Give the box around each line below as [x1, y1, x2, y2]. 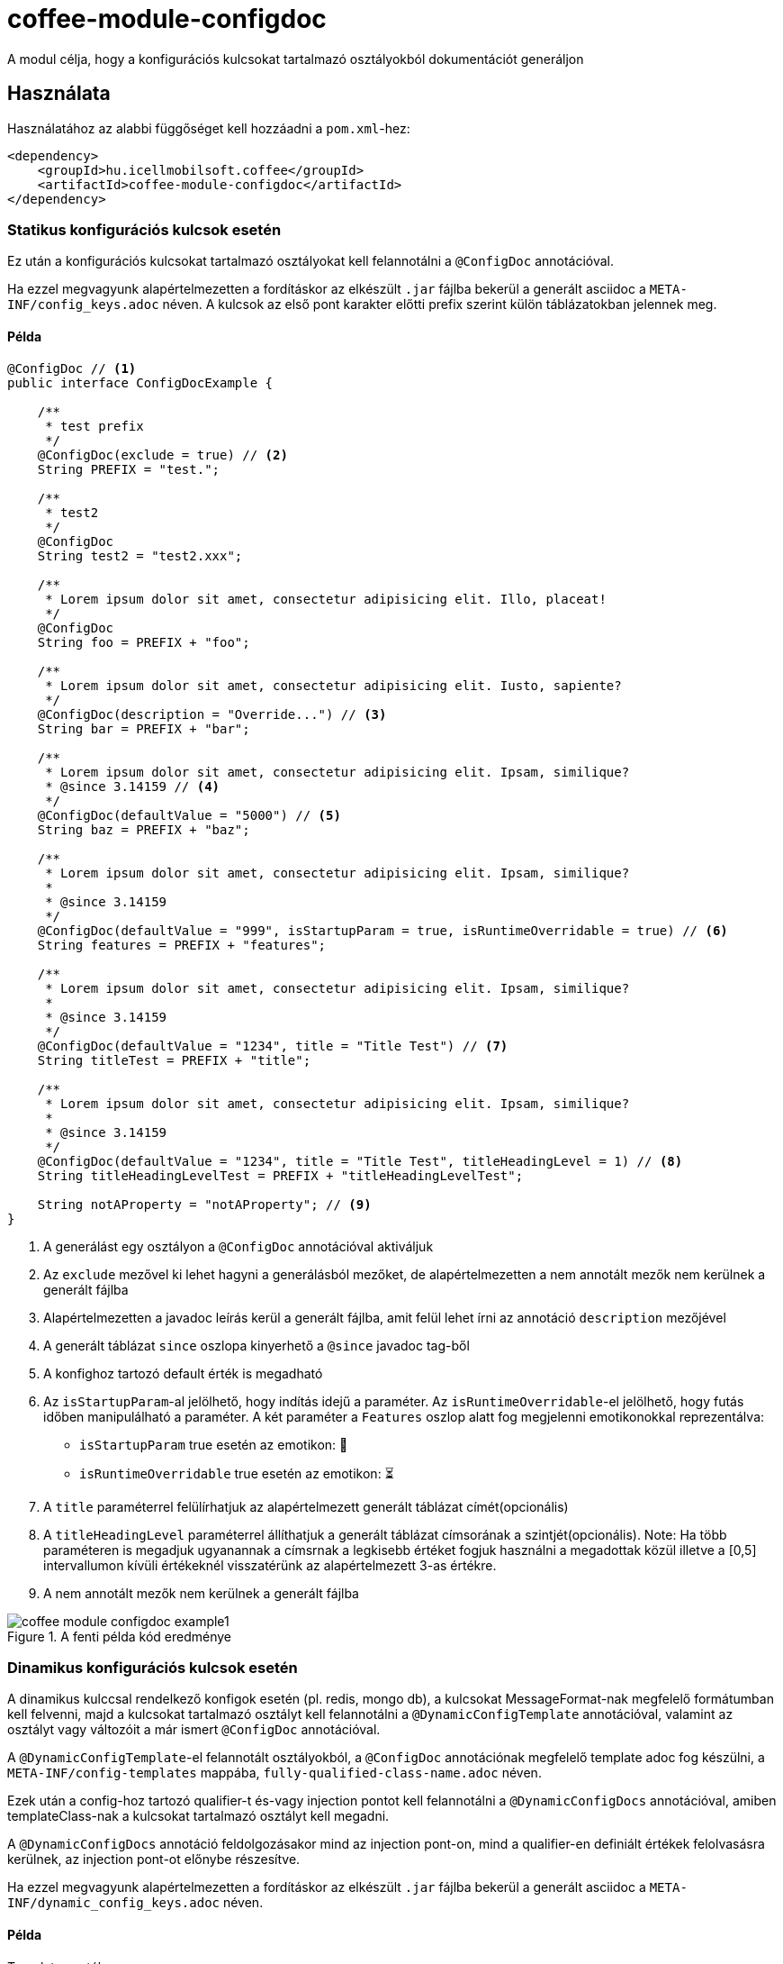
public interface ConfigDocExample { [7, 375, 274, 390]
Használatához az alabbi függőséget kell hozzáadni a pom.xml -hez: [7, 120, 410, 136]
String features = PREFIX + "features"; [37, 937, 327, 952]
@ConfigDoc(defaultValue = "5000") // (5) [37, 807, 341, 823]
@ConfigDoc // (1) [7, 360, 137, 376]
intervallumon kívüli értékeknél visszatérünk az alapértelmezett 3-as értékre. [43, 1557, 497, 1573]
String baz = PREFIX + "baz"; [37, 822, 250, 837]
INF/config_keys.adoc [7, 297, 159, 313]
